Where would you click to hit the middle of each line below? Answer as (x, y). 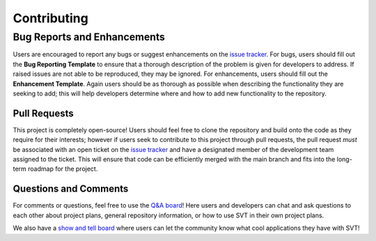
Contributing (50, 18)
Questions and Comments (71, 189)
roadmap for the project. (63, 169)
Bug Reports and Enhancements (89, 37)
